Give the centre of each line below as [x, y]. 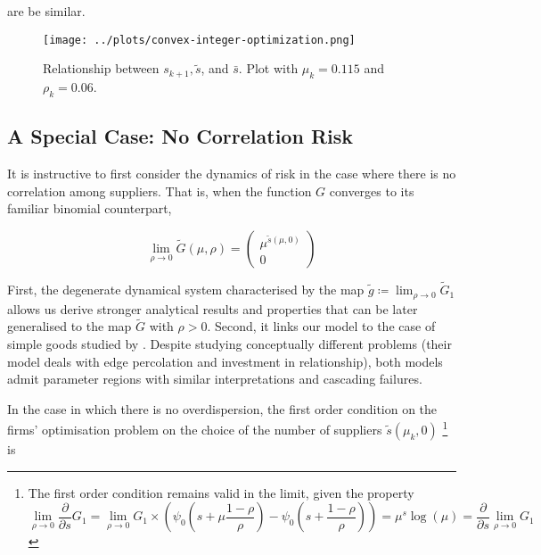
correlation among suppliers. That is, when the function [160, 191]
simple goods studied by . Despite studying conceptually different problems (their [230, 343]
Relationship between [101, 68]
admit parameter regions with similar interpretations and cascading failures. [215, 379]
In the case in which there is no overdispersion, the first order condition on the [222, 408]
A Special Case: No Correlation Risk [180, 136]
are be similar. [46, 11]
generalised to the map [70, 326]
